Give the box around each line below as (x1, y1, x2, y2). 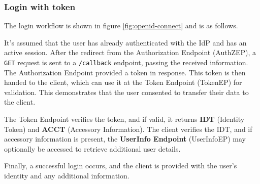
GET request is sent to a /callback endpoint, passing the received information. (4, 57, 248, 67)
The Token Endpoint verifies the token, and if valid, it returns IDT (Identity (4, 114, 245, 124)
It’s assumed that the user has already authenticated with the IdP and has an (4, 37, 247, 48)
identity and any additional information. (4, 170, 129, 180)
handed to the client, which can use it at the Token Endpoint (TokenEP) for (4, 77, 242, 87)
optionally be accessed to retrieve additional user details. (4, 143, 181, 154)
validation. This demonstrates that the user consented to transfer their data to (4, 86, 249, 97)
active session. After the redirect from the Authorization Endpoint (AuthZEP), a (4, 47, 256, 58)
